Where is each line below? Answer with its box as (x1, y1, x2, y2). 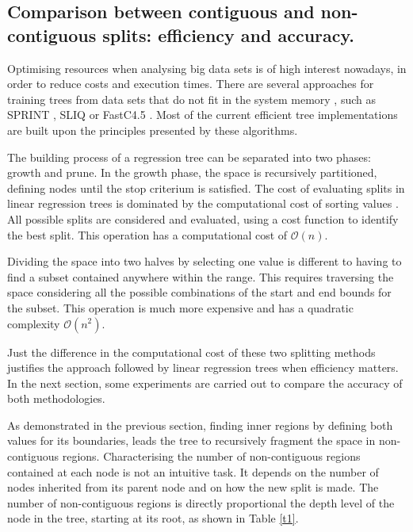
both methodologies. (7, 390, 105, 407)
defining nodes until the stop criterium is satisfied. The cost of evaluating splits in (7, 179, 405, 196)
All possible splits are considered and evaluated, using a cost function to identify (7, 210, 399, 227)
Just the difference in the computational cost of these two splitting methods (7, 343, 376, 360)
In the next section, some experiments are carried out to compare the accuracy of (7, 374, 403, 391)
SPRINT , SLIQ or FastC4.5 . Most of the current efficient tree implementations (7, 106, 398, 123)
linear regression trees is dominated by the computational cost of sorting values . (7, 195, 399, 212)
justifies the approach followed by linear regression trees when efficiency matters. (7, 359, 399, 376)
